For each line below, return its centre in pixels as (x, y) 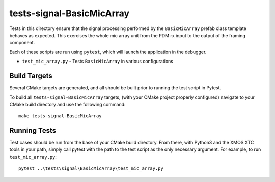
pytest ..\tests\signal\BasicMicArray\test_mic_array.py (91, 169)
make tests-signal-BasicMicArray (60, 116)
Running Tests (33, 130)
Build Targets (31, 75)
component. (22, 43)
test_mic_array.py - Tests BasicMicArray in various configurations (98, 62)
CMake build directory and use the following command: (67, 104)
